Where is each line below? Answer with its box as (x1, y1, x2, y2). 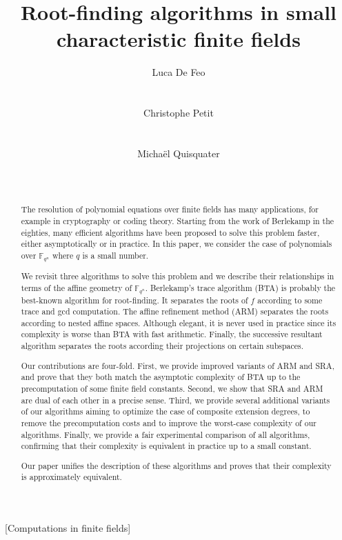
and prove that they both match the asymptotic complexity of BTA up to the (21, 371, 301, 383)
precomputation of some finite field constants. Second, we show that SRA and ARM (21, 382, 323, 394)
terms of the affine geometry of (21, 281, 132, 293)
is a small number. (82, 250, 149, 261)
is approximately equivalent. (21, 471, 122, 483)
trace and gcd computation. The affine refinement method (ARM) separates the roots (21, 306, 329, 317)
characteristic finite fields (57, 25, 301, 53)
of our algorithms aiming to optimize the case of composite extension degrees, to (21, 406, 310, 417)
